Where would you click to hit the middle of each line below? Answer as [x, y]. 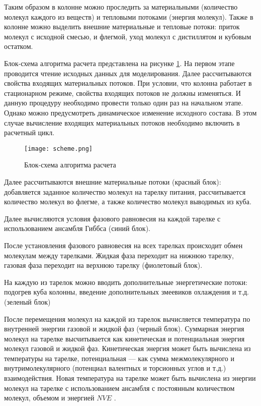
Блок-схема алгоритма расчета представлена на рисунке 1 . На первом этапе [119, 63]
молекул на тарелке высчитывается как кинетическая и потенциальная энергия [124, 338]
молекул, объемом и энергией [49, 398]
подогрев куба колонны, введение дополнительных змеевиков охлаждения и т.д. [126, 292]
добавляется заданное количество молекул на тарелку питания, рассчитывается [125, 191]
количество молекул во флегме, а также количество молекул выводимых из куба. [128, 201]
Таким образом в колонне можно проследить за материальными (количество [121, 7]
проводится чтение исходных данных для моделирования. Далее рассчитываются [128, 73]
